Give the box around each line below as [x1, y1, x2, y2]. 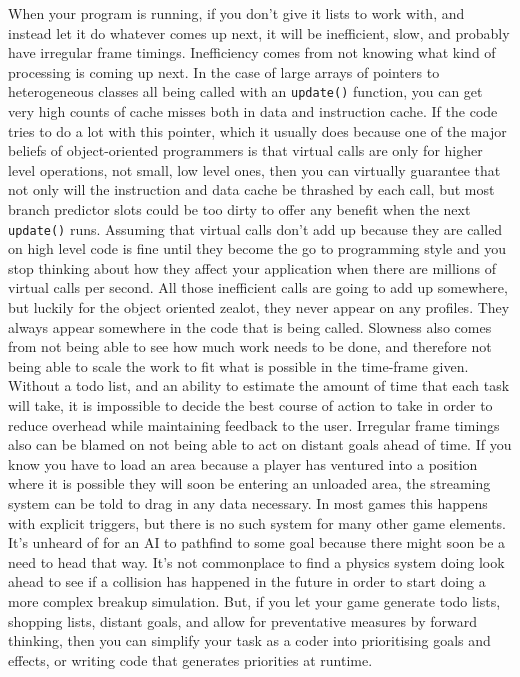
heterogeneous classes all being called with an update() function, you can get [8, 81, 483, 102]
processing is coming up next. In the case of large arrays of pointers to [8, 61, 440, 82]
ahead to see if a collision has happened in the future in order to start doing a [8, 571, 486, 592]
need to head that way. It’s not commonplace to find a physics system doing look [8, 551, 505, 572]
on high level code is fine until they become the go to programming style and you [8, 238, 506, 259]
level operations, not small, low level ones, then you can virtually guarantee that [8, 159, 501, 180]
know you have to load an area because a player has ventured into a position [8, 453, 478, 474]
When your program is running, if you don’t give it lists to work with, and [8, 3, 465, 23]
